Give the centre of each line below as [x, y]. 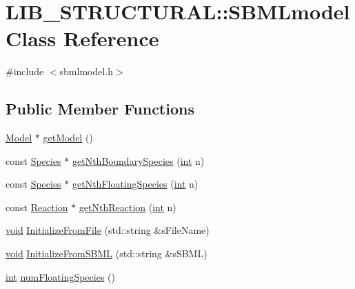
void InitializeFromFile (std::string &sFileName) [108, 230]
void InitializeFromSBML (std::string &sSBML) [106, 253]
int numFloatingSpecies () [60, 276]
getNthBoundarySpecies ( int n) [139, 160]
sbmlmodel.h [87, 71]
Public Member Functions [100, 109]
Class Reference [82, 38]
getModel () [68, 138]
